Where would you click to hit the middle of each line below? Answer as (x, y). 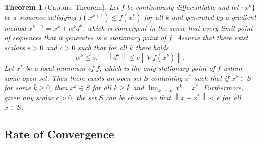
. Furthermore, (221, 87)
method (15, 28)
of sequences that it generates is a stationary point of (85, 38)
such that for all (103, 47)
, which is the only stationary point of (157, 68)
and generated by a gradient (214, 17)
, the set (84, 97)
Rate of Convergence (59, 134)
